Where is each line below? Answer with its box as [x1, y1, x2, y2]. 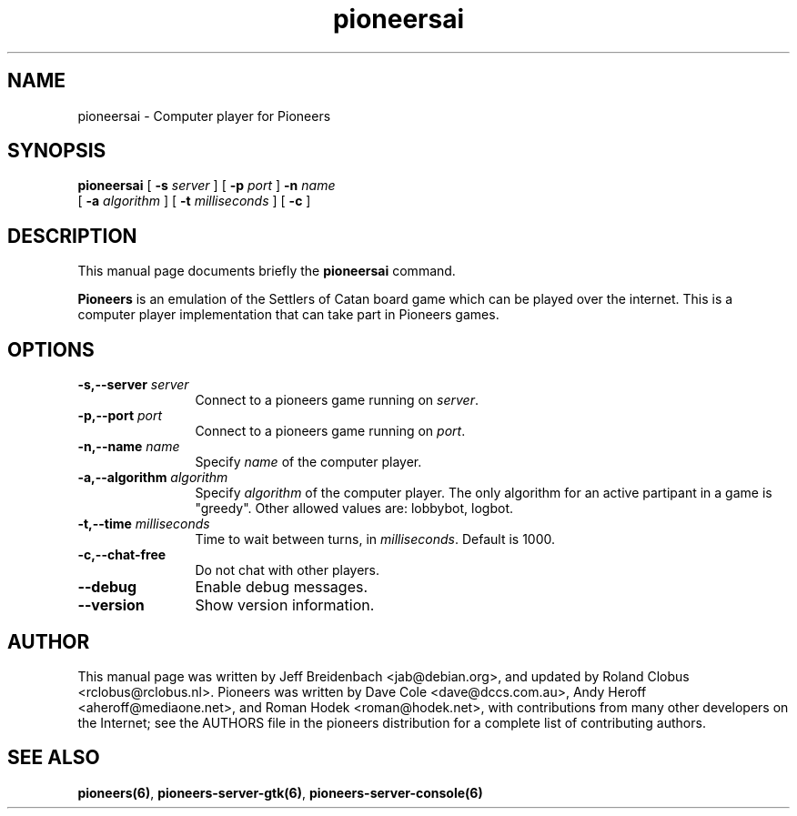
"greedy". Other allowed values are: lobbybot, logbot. [195, 500, 514, 517]
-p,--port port [77, 408, 163, 424]
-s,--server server [77, 377, 189, 393]
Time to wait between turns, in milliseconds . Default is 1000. [195, 531, 556, 548]
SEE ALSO [7, 746, 100, 770]
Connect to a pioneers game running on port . [195, 423, 466, 439]
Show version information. [195, 596, 375, 615]
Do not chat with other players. [195, 562, 380, 579]
